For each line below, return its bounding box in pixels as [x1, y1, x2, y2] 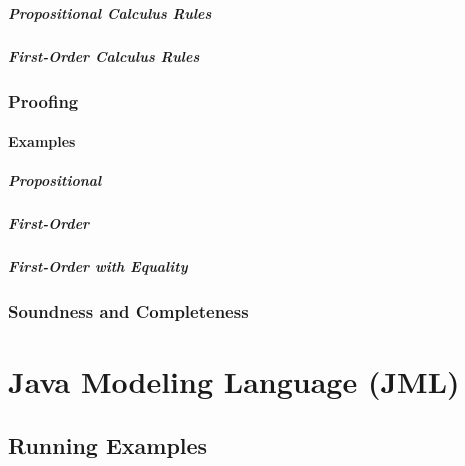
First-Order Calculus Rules [8, 45, 200, 66]
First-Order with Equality [8, 256, 188, 277]
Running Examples [8, 429, 208, 460]
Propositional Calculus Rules [8, 2, 212, 23]
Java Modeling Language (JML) [8, 361, 460, 402]
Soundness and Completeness [8, 299, 249, 324]
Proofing [8, 88, 79, 113]
